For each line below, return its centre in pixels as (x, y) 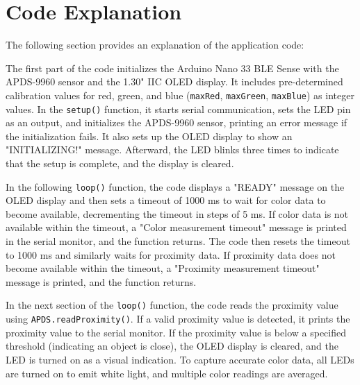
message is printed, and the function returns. (101, 281)
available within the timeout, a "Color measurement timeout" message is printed (176, 227)
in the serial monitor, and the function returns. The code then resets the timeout (178, 241)
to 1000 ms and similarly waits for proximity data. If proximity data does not (171, 254)
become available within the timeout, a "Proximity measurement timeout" (163, 268)
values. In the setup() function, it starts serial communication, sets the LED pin (178, 109)
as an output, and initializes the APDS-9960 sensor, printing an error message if (177, 122)
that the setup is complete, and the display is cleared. (120, 163)
